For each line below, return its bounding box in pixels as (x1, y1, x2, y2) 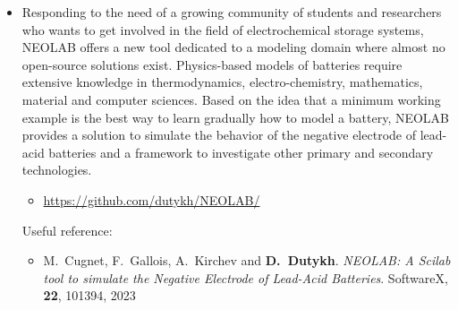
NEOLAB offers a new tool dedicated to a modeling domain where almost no (21, 38, 445, 56)
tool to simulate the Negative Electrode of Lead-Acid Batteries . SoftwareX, (43, 268, 448, 287)
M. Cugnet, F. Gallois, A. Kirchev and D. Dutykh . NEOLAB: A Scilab (43, 251, 451, 270)
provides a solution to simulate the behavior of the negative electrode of (21, 125, 416, 144)
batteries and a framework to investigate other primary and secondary (48, 142, 434, 161)
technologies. (21, 160, 92, 179)
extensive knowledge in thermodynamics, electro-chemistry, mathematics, (21, 73, 423, 91)
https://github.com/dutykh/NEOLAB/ (43, 190, 260, 209)
